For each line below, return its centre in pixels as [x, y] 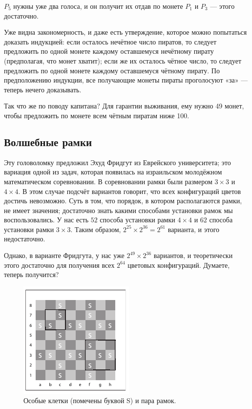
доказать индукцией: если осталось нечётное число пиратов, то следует [110, 41]
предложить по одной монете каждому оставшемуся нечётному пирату [109, 51]
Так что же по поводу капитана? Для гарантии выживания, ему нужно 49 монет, [124, 106]
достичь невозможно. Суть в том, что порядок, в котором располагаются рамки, [123, 201]
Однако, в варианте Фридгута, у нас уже [64, 255]
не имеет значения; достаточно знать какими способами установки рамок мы [118, 210]
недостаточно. [25, 239]
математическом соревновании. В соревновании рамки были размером [108, 181]
